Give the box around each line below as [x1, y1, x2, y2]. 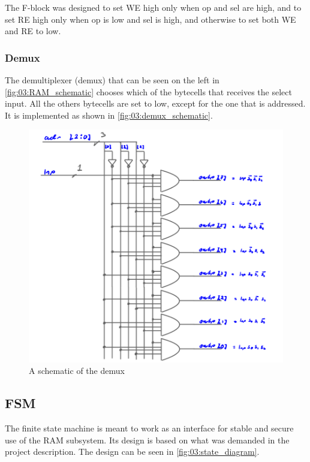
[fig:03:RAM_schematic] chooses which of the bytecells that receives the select [5, 85, 292, 98]
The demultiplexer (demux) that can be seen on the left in [5, 74, 219, 86]
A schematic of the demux [29, 364, 125, 377]
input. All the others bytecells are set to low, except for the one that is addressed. [5, 97, 306, 110]
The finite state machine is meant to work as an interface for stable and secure [5, 421, 294, 434]
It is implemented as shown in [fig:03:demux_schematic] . [5, 108, 213, 121]
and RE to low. [5, 25, 61, 37]
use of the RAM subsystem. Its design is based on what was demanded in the [5, 433, 290, 446]
